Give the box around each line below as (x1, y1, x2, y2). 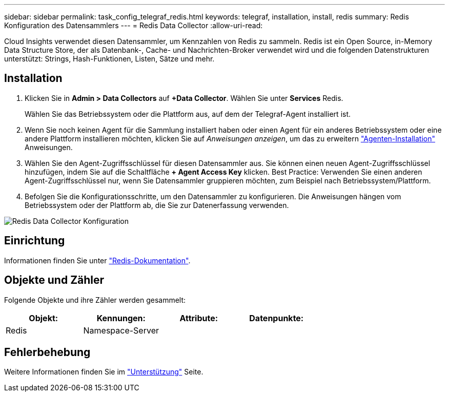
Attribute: (179, 312, 218, 323)
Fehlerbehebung (4, 345, 91, 359)
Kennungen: (96, 312, 146, 323)
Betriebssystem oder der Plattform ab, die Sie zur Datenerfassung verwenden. (25, 200, 289, 210)
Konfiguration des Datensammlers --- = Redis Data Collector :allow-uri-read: (4, 21, 263, 30)
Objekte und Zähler (4, 274, 105, 287)
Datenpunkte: (249, 312, 304, 323)
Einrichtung (4, 234, 65, 247)
